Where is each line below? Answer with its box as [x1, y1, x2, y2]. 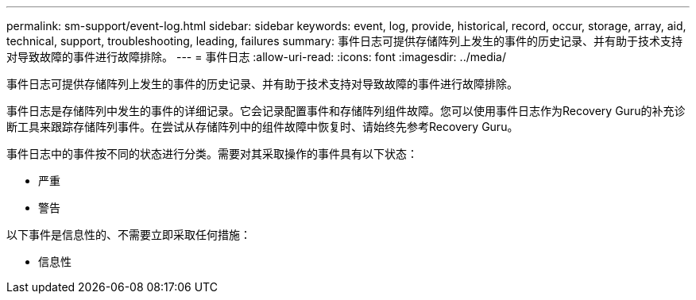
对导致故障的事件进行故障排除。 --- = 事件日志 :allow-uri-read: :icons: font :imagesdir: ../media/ [6, 50, 507, 63]
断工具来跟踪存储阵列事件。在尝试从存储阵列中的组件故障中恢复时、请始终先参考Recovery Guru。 [6, 120, 519, 133]
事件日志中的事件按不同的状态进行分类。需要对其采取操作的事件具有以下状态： [6, 147, 418, 160]
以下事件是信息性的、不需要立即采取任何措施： [6, 228, 251, 241]
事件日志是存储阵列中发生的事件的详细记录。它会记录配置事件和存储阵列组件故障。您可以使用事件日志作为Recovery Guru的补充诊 [6, 104, 686, 117]
